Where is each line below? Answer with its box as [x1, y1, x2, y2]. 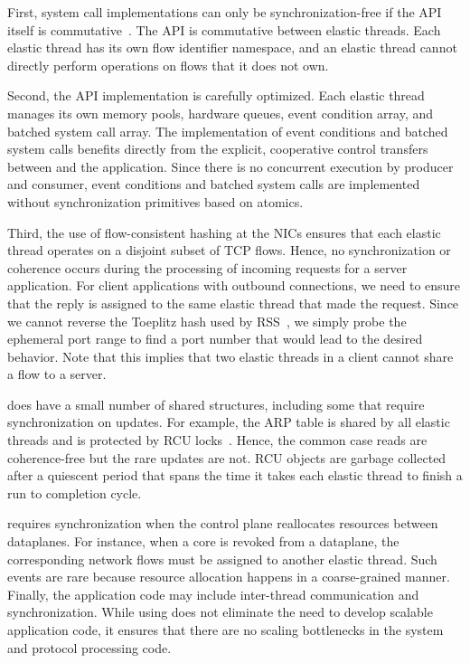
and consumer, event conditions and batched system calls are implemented [7, 175, 420, 194]
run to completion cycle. [7, 483, 142, 502]
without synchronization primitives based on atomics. [7, 192, 304, 211]
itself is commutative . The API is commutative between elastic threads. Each [7, 20, 441, 39]
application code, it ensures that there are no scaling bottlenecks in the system [7, 620, 444, 639]
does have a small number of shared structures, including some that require [7, 394, 425, 413]
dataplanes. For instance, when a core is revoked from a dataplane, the [7, 532, 399, 551]
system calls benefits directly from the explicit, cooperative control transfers [7, 139, 428, 158]
